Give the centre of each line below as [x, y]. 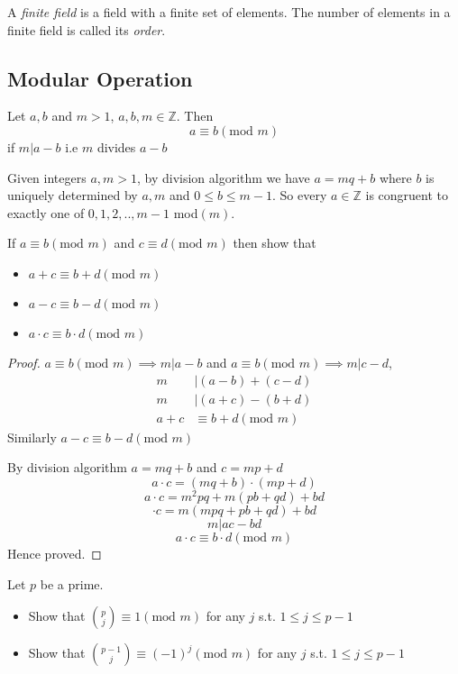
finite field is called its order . [87, 29]
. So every [300, 195]
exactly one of [46, 212]
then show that [275, 243]
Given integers [47, 177]
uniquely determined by [73, 195]
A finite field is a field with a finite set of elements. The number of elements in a [229, 12]
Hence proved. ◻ [55, 553]
